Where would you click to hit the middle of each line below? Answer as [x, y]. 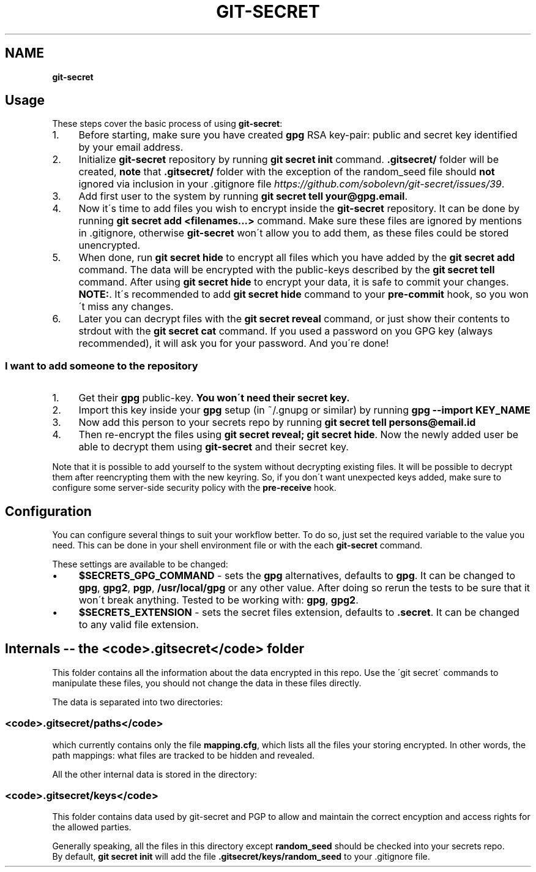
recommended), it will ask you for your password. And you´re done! [234, 343]
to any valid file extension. [139, 625]
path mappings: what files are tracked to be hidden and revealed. [184, 755]
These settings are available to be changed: [140, 564]
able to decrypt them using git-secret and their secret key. [214, 447]
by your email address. [131, 147]
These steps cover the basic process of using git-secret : [167, 124]
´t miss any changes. [126, 307]
